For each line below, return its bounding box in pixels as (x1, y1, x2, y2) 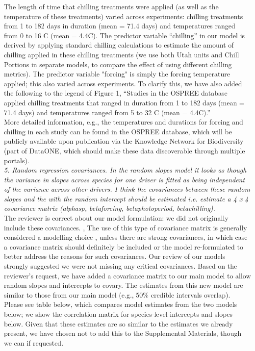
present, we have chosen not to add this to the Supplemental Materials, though (4, 328, 242, 338)
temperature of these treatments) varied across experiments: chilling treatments (4, 11, 243, 21)
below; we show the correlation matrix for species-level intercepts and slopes (4, 309, 233, 319)
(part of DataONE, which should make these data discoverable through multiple (4, 145, 245, 155)
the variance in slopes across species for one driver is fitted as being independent (4, 174, 245, 184)
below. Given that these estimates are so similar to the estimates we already (4, 318, 233, 328)
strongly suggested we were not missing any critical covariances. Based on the (4, 261, 237, 271)
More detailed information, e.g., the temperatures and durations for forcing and (4, 117, 243, 127)
